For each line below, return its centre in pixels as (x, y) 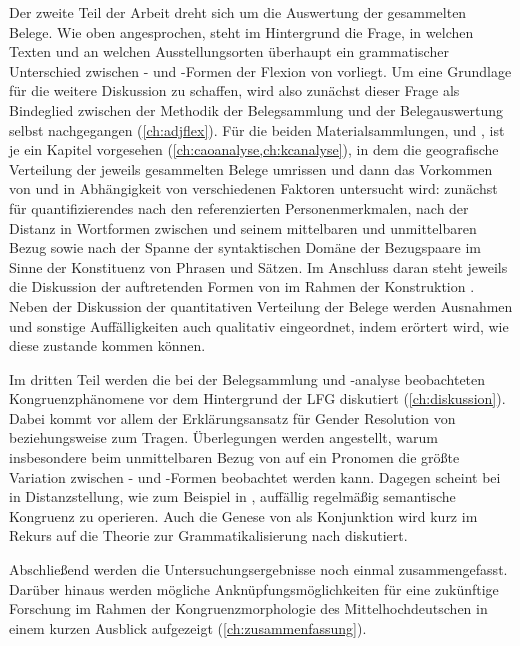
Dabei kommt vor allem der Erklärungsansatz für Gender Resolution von (232, 417)
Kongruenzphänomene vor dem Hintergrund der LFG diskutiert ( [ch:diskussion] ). (257, 398)
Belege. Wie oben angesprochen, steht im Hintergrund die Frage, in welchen (241, 31)
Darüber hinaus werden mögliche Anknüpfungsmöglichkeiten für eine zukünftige (254, 588)
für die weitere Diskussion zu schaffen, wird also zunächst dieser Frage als (234, 90)
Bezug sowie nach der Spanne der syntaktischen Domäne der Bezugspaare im (245, 247)
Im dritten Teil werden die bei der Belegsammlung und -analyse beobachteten (247, 378)
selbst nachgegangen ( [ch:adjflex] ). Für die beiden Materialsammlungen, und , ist (257, 129)
